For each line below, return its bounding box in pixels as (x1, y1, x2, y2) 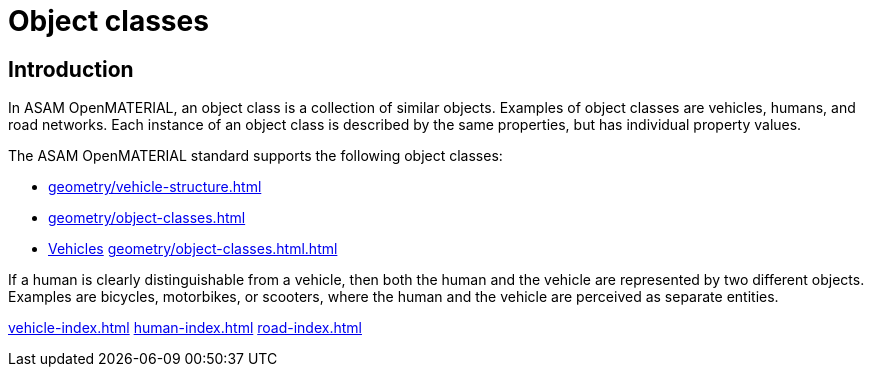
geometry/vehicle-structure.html (48, 178, 262, 196)
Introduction (8, 56, 134, 82)
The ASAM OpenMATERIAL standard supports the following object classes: (8, 147, 503, 165)
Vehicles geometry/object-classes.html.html (48, 240, 338, 258)
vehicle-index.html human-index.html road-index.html (8, 319, 362, 337)
